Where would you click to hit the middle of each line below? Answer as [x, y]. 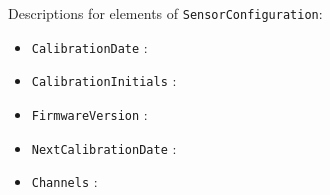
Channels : [64, 181]
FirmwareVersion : [89, 113]
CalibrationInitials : [104, 80]
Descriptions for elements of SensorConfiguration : [165, 13]
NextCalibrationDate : [104, 147]
